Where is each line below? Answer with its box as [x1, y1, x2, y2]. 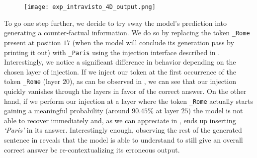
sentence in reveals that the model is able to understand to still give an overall [4, 135, 243, 145]
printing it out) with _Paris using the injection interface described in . [4, 47, 220, 57]
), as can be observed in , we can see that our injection [69, 76, 236, 86]
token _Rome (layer [4, 76, 61, 86]
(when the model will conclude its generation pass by [72, 37, 234, 47]
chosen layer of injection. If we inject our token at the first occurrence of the [4, 66, 236, 77]
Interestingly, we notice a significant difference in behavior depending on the [4, 57, 236, 67]
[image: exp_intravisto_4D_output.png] [24, 3, 156, 10]
